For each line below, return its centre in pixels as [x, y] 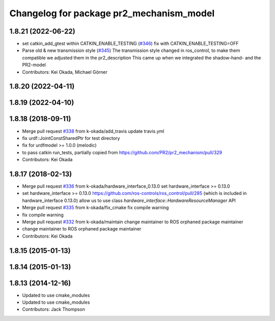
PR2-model [34, 65]
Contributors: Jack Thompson [53, 309]
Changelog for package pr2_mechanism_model [112, 13]
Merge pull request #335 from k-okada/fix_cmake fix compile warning [95, 208]
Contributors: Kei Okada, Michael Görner [65, 72]
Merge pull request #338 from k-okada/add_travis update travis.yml [93, 131]
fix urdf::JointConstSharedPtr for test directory [71, 138]
